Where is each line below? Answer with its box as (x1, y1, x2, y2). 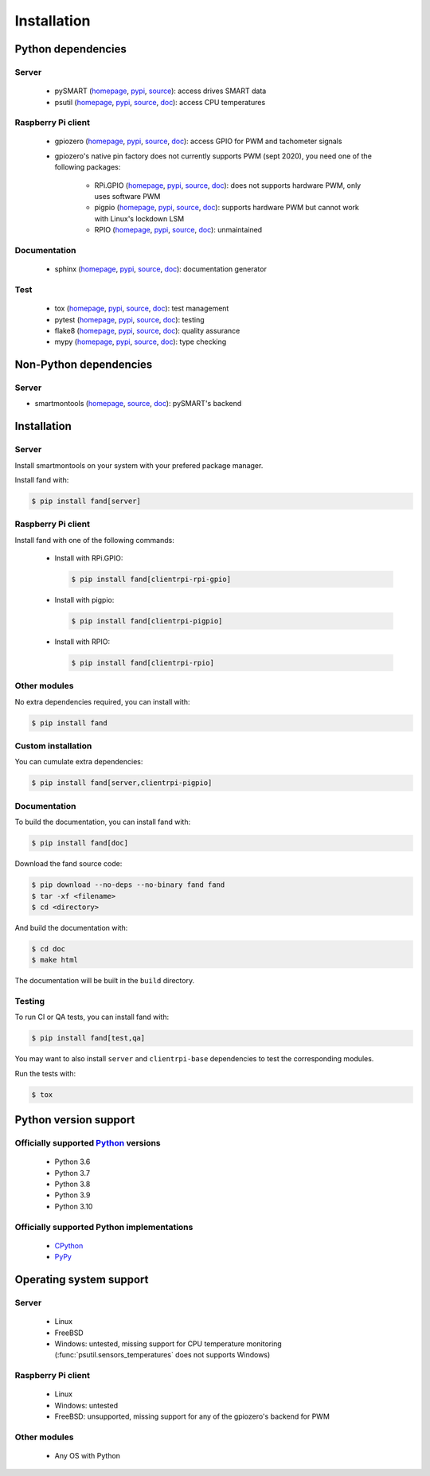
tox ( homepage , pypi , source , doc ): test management (54, 303, 229, 314)
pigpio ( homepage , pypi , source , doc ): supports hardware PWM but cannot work (94, 203, 360, 213)
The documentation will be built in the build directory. (14, 976, 195, 986)
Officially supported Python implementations (14, 1221, 193, 1232)
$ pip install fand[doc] (31, 838, 129, 848)
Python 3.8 (54, 1179, 91, 1189)
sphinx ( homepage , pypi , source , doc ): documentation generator (54, 264, 267, 274)
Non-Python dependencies (14, 358, 153, 372)
